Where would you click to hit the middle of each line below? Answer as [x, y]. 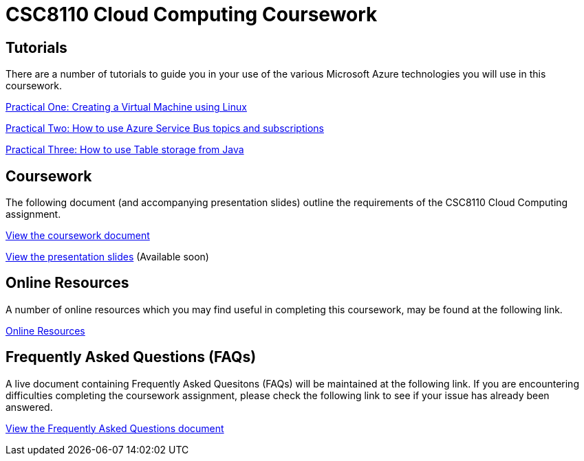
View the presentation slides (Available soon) [107, 257]
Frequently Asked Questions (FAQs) [131, 357]
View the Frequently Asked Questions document [115, 428]
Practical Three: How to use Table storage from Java [125, 150]
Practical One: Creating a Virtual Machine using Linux [126, 107]
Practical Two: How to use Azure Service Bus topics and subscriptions [165, 128]
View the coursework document [78, 236]
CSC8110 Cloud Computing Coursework [192, 14]
